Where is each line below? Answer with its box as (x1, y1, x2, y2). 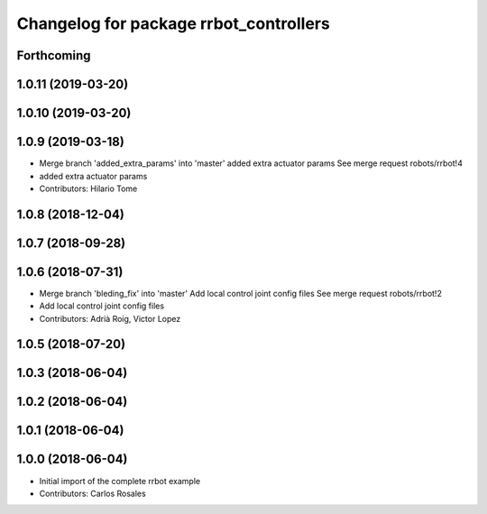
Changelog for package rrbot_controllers (16, 14, 331, 33)
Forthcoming (16, 48, 91, 63)
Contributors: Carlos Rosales (39, 488, 146, 499)
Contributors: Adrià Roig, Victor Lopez (39, 313, 181, 324)
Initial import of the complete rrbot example (39, 475, 201, 486)
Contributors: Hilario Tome (39, 183, 138, 194)
